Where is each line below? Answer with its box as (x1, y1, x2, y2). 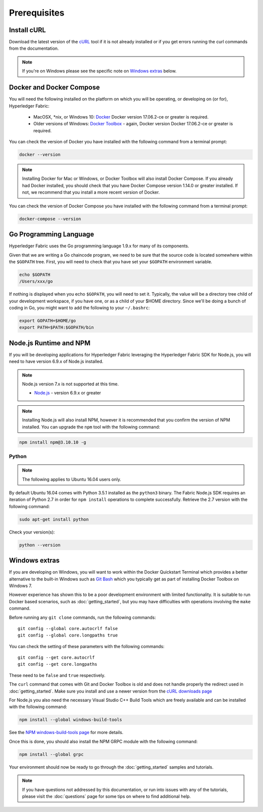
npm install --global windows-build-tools (19, 717, 122, 723)
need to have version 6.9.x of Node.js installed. (9, 358, 104, 364)
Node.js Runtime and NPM (9, 339, 91, 347)
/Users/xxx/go (19, 278, 53, 284)
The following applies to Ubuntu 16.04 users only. (22, 476, 121, 482)
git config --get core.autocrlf (18, 655, 95, 660)
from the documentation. (9, 45, 59, 51)
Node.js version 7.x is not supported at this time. (22, 381, 119, 387)
